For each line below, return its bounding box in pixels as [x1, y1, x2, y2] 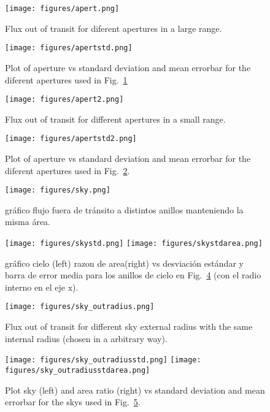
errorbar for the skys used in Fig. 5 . [5, 395, 141, 408]
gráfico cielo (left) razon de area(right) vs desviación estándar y [5, 256, 244, 269]
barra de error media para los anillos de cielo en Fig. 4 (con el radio [5, 269, 261, 281]
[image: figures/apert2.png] [5, 95, 124, 104]
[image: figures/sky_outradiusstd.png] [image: [5, 356, 201, 365]
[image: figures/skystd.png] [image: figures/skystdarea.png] [5, 239, 263, 248]
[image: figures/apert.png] [5, 4, 120, 13]
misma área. [5, 215, 50, 228]
